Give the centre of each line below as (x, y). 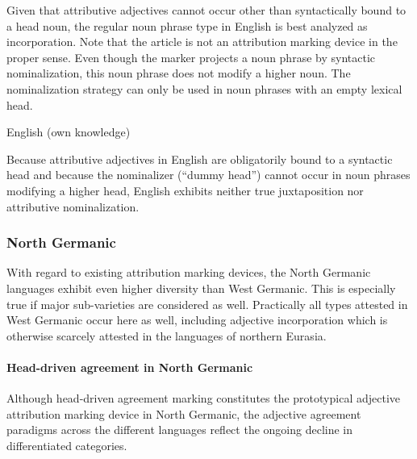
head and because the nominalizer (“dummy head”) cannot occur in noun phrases (208, 175)
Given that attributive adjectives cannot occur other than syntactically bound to (206, 10)
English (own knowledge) (69, 132)
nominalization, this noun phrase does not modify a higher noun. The (179, 73)
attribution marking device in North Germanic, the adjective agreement (184, 413)
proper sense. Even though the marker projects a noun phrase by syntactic (191, 57)
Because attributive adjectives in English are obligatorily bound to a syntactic (200, 159)
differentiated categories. (67, 445)
